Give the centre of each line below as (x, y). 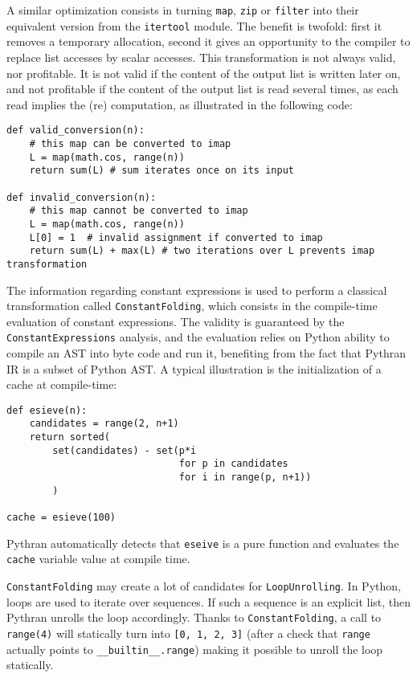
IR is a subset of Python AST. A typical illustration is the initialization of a (194, 368)
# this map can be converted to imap (130, 143)
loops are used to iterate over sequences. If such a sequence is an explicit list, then (209, 601)
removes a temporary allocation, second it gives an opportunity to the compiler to (208, 41)
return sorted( (69, 437)
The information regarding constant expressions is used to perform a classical (197, 290)
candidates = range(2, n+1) (104, 424)
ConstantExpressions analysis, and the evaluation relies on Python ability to (198, 337)
